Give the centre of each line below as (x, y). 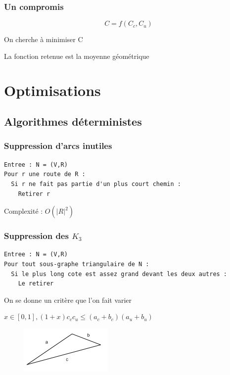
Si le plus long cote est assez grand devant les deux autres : (119, 274)
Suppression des (36, 236)
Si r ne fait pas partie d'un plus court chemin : (96, 184)
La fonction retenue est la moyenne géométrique (77, 56)
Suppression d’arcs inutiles (58, 146)
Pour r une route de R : (45, 174)
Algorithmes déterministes (73, 121)
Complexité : (23, 211)
